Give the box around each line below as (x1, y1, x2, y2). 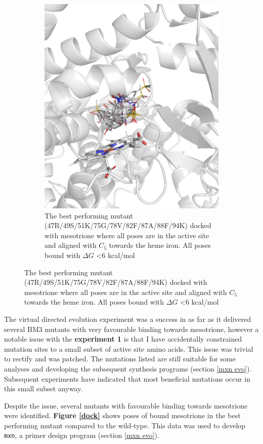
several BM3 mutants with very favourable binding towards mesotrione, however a (4, 323, 259, 334)
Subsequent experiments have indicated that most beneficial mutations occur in (4, 373, 250, 384)
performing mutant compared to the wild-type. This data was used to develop (4, 420, 246, 430)
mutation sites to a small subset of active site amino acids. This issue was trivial (4, 343, 253, 354)
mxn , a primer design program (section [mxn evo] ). (4, 430, 159, 440)
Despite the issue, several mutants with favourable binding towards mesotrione (4, 400, 248, 411)
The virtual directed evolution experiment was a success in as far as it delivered (4, 313, 251, 324)
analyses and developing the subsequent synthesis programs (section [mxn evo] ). (4, 363, 252, 374)
